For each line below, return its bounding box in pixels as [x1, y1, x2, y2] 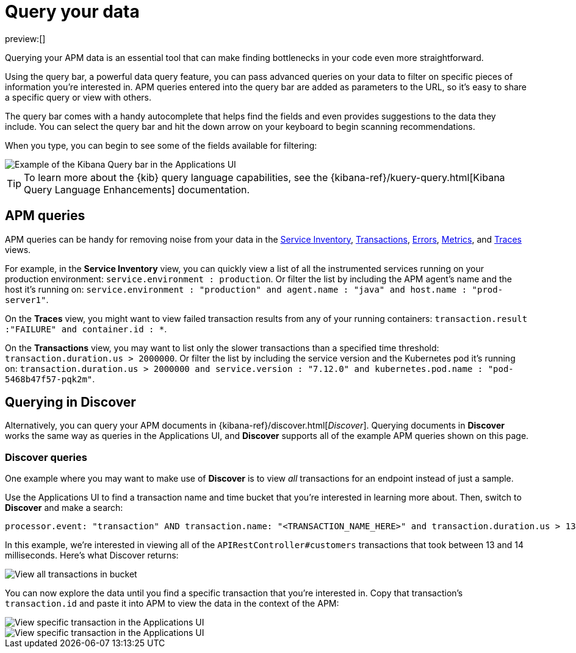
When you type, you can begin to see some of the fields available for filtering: [5, 140, 317, 151]
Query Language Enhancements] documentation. [24, 183, 250, 196]
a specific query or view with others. [5, 91, 152, 102]
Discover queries [5, 451, 87, 463]
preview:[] [5, 33, 46, 44]
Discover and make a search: [5, 502, 123, 513]
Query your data [5, 1, 140, 22]
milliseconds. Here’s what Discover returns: [5, 550, 179, 561]
